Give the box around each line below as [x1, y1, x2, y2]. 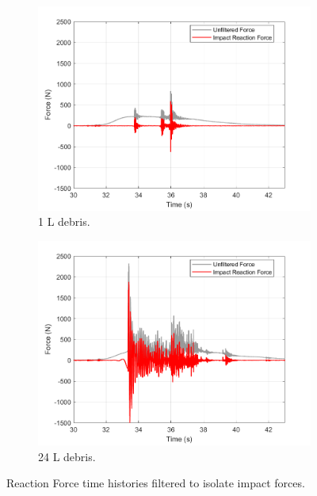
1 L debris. [38, 213, 90, 230]
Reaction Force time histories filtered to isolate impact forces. [6, 475, 305, 491]
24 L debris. [38, 448, 96, 464]
